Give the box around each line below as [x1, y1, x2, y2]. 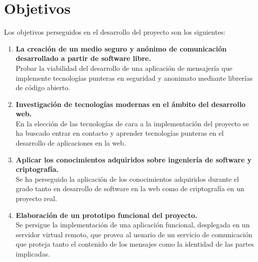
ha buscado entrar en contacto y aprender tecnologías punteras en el [15, 128, 224, 138]
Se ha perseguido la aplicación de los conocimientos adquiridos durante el [15, 173, 239, 184]
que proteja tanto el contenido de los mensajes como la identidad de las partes [15, 239, 254, 249]
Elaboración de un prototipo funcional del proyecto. [15, 210, 197, 220]
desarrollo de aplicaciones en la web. [15, 138, 126, 148]
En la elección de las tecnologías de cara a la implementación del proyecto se [15, 118, 249, 128]
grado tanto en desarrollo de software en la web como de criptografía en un [15, 183, 245, 194]
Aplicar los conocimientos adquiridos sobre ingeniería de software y [15, 154, 252, 164]
